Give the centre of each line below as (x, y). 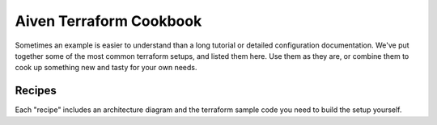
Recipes (36, 91)
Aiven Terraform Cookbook (108, 21)
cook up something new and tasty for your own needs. (106, 68)
